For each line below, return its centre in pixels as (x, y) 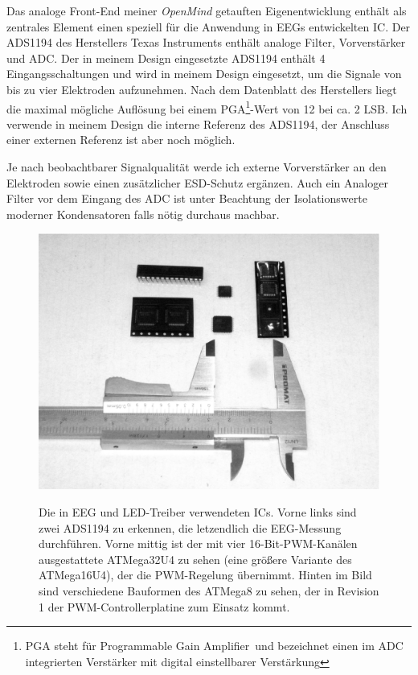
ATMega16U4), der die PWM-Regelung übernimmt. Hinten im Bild (205, 575)
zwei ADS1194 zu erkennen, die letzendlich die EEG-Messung (190, 527)
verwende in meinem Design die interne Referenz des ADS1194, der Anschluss (198, 123)
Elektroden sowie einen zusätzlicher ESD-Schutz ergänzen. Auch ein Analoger (197, 182)
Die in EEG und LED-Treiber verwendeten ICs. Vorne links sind (198, 511)
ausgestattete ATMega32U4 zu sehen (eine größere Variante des (195, 559)
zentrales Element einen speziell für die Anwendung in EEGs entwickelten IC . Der (209, 26)
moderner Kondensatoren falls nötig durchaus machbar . (143, 214)
